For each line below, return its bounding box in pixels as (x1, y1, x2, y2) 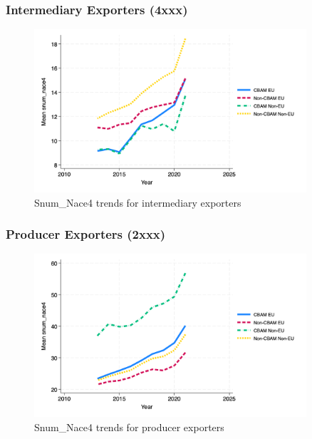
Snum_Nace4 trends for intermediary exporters (34, 195, 241, 210)
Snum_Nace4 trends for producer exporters (34, 419, 224, 434)
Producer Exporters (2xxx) (6, 225, 166, 243)
